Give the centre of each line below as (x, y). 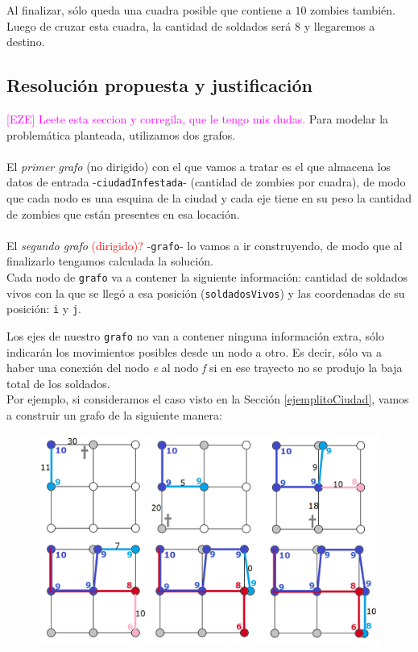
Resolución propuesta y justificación (159, 85)
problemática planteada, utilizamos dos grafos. (121, 134)
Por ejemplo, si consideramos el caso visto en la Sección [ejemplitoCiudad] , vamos (208, 399)
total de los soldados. (58, 383)
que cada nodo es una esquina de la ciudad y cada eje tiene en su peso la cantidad (209, 198)
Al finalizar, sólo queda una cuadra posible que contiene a (149, 10)
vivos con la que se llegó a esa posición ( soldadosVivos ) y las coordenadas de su (206, 293)
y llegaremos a (339, 25)
